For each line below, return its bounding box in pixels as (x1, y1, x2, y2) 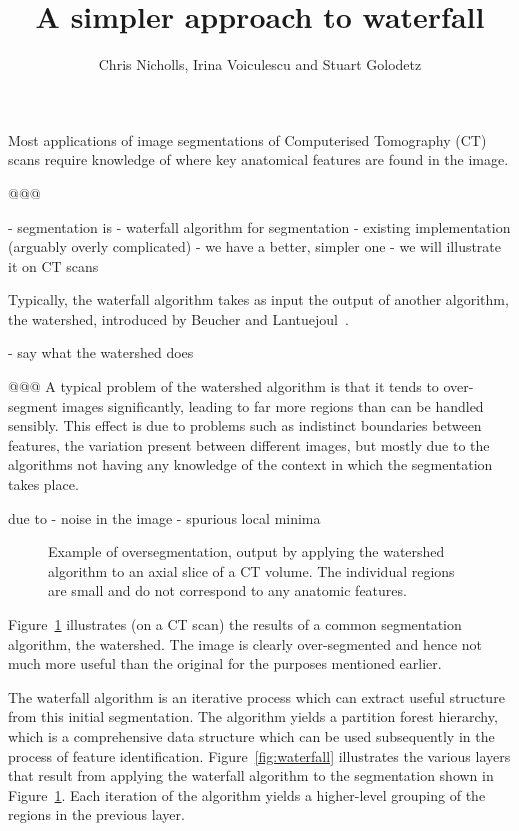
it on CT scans (8, 255, 99, 276)
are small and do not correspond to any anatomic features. (48, 580, 407, 601)
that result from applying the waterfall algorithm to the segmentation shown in (8, 765, 494, 786)
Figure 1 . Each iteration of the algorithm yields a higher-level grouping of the (8, 784, 486, 805)
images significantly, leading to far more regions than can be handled (62, 395, 484, 416)
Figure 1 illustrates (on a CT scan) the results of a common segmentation (8, 614, 462, 634)
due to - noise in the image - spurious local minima (8, 507, 321, 528)
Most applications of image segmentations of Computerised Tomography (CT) (8, 129, 487, 150)
